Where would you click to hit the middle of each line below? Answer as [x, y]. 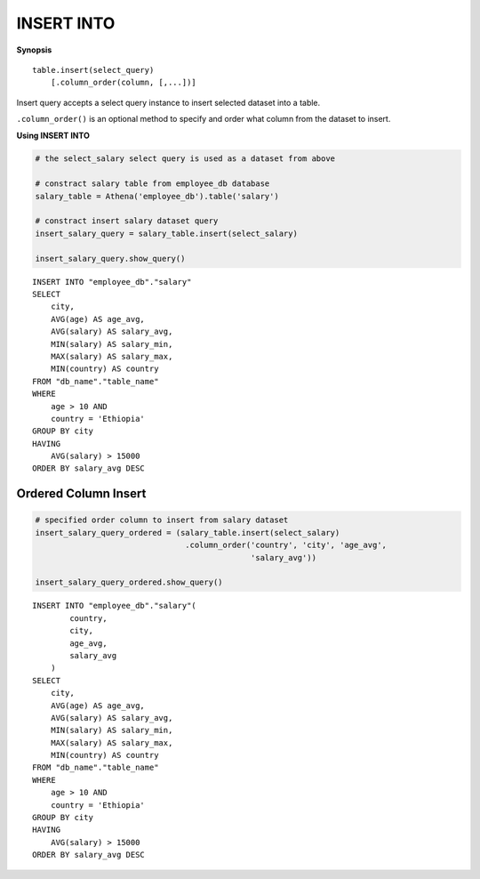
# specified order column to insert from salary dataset [162, 520]
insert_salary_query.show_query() [110, 258]
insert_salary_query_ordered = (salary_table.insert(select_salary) [188, 532]
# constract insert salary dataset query [127, 221]
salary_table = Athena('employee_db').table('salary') [157, 196]
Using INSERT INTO [53, 135]
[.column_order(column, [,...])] [124, 83]
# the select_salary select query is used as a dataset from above [185, 159]
